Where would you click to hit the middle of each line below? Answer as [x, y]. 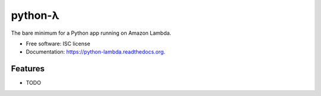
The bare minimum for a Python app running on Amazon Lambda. [91, 33]
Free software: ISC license [58, 44]
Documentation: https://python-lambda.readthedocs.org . [96, 52]
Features [28, 69]
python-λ [35, 15]
